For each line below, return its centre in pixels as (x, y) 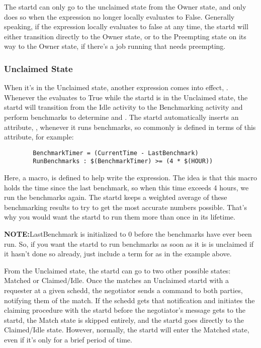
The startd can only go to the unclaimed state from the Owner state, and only (125, 7)
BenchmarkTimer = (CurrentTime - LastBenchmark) (116, 153)
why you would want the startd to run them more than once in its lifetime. (120, 217)
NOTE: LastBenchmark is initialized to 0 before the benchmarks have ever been (128, 234)
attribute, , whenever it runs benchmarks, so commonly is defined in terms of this (130, 127)
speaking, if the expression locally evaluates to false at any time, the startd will (126, 26)
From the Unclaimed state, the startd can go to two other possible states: (117, 270)
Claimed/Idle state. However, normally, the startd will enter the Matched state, (127, 330)
